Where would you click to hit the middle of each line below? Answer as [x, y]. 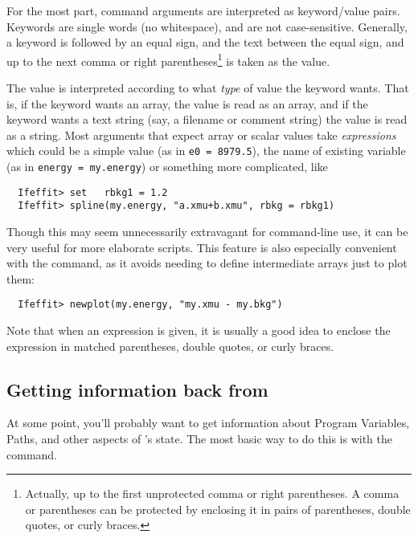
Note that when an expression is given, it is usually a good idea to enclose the [199, 330]
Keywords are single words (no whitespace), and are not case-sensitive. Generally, [207, 26]
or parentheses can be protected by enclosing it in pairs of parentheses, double [218, 509]
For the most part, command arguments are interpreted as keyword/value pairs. [203, 10]
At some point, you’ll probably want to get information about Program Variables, [208, 423]
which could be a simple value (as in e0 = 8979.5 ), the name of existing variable [206, 151]
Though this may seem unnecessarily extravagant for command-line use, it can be [207, 232]
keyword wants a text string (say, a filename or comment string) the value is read [207, 119]
